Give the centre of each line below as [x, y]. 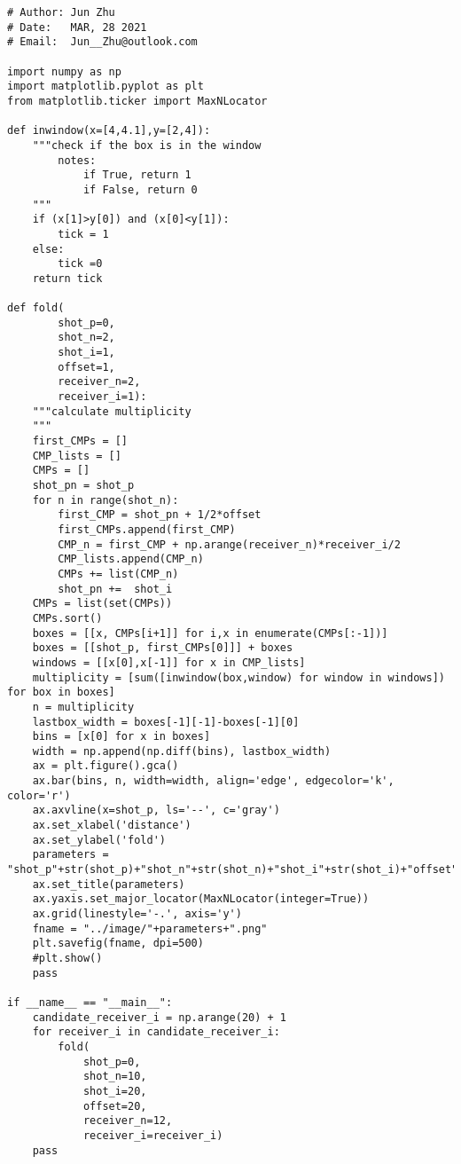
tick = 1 [83, 234]
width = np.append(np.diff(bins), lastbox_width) [182, 751]
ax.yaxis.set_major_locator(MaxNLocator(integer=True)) [201, 899]
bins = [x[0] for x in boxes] [121, 737]
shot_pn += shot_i [115, 589]
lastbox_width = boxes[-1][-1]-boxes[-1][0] [166, 722]
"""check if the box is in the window [147, 145]
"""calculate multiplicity [112, 411]
